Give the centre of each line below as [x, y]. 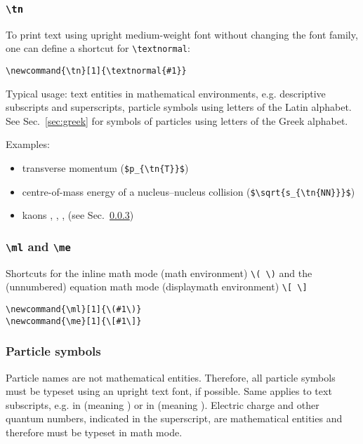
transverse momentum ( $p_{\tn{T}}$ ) [105, 168]
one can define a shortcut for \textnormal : [98, 48]
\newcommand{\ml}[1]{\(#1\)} [74, 310]
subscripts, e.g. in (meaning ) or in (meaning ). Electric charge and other [163, 404]
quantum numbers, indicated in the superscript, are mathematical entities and [174, 418]
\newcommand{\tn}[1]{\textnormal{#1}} [96, 71]
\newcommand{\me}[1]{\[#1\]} [74, 321]
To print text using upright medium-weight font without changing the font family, [182, 34]
